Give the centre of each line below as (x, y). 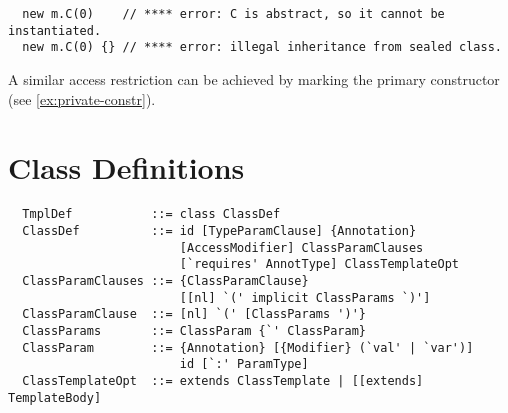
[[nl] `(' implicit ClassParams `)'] (305, 297)
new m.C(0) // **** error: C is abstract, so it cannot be (233, 14)
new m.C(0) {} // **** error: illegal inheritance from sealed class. (262, 47)
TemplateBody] (55, 397)
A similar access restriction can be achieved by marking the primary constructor (254, 78)
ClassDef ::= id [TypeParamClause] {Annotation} (219, 230)
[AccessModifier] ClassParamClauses (301, 247)
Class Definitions (126, 167)
